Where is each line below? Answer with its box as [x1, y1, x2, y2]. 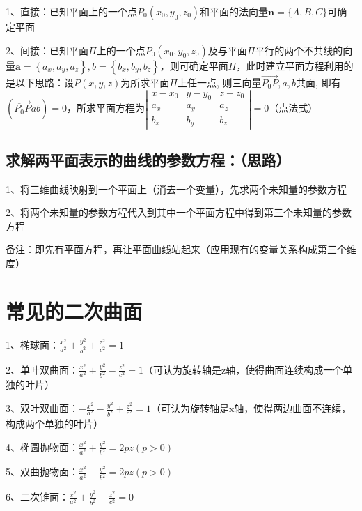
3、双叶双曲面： [6, 401, 79, 415]
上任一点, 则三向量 [177, 75, 262, 89]
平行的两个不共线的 [255, 43, 343, 57]
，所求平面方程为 [67, 100, 145, 115]
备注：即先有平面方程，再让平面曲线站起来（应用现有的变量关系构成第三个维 [6, 242, 356, 257]
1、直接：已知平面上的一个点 [6, 4, 137, 18]
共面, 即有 [296, 75, 341, 89]
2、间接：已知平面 [6, 43, 88, 57]
